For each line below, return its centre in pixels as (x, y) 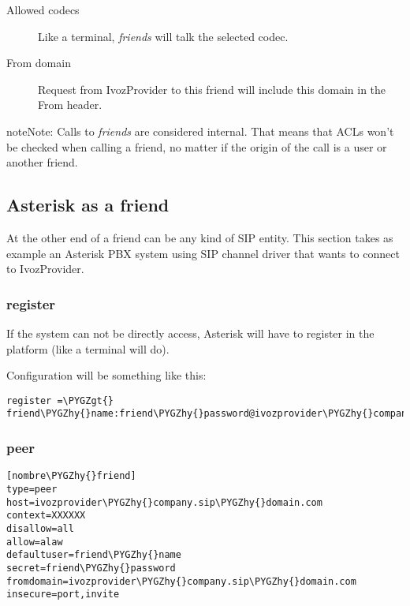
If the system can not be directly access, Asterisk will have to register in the (190, 333)
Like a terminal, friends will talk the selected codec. (163, 36)
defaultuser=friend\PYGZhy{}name (94, 555)
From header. (70, 105)
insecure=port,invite (63, 595)
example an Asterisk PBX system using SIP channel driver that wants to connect (203, 253)
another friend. (42, 162)
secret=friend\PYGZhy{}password (91, 568)
